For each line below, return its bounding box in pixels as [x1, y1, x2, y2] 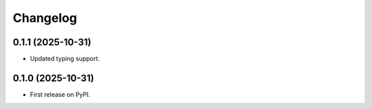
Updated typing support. [30, 55, 100, 63]
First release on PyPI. [30, 90, 91, 99]
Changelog [12, 10, 77, 25]
